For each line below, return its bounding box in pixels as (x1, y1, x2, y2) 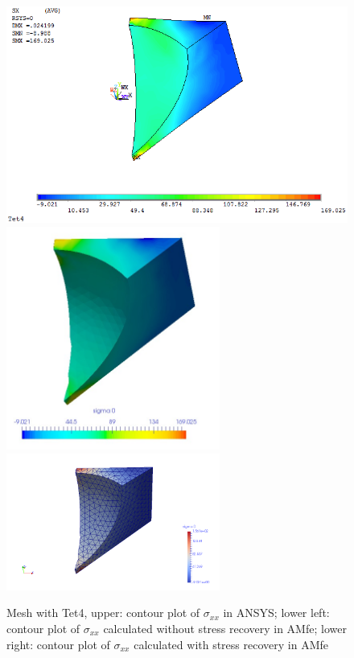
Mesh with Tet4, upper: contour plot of (6, 604, 200, 621)
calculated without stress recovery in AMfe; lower (103, 619, 347, 636)
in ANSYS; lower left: (223, 604, 330, 621)
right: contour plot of (6, 635, 110, 652)
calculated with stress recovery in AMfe (134, 635, 328, 652)
